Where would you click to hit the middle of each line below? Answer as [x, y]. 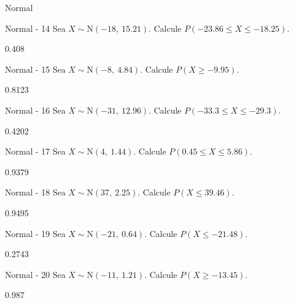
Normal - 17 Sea [35, 151]
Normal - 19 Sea [35, 233]
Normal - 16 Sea [35, 110]
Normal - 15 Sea [35, 69]
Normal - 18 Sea [35, 192]
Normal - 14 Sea [35, 28]
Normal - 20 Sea [35, 274]
